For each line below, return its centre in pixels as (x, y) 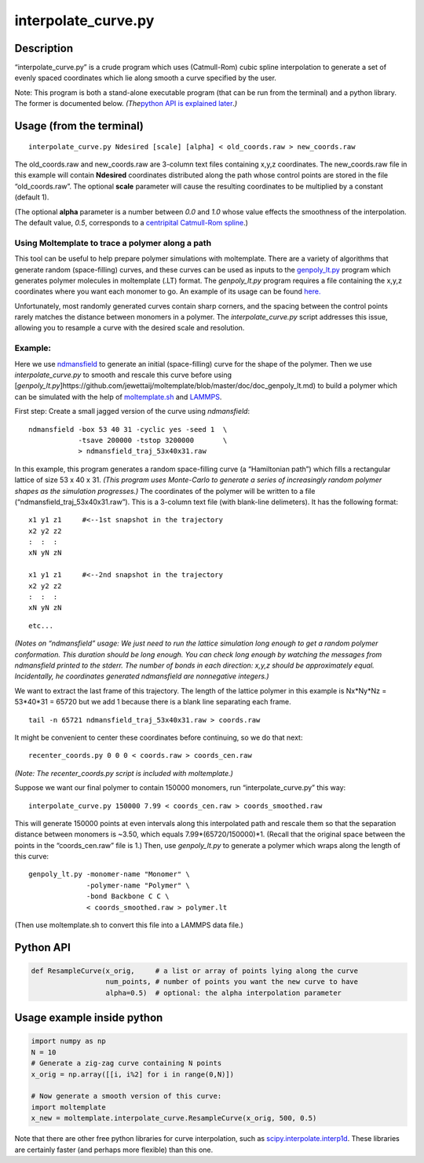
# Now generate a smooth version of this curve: (126, 1096)
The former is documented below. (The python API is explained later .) (126, 104)
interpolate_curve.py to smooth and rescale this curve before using (123, 375)
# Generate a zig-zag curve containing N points (126, 1063)
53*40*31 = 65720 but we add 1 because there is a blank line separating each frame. (153, 702)
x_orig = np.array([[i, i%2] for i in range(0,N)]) (133, 1074)
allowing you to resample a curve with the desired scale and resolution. (130, 328)
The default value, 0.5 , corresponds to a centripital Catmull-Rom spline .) (132, 222)
